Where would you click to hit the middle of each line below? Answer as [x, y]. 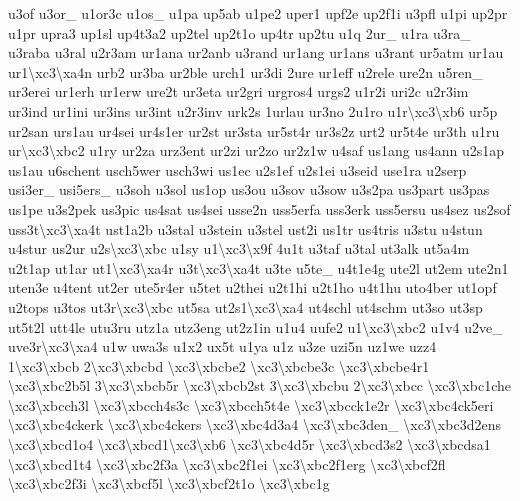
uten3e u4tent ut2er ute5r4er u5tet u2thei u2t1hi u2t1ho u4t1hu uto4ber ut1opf [252, 287]
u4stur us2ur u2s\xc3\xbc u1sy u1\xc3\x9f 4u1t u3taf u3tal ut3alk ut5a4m [239, 248]
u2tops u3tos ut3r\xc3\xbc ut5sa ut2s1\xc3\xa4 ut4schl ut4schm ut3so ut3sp [245, 306]
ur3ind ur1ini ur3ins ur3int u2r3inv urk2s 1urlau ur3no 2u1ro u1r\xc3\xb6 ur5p [253, 110]
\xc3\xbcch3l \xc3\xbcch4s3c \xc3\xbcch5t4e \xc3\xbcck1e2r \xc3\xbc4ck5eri [251, 404]
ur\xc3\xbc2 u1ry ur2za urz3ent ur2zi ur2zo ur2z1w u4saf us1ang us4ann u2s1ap [256, 150]
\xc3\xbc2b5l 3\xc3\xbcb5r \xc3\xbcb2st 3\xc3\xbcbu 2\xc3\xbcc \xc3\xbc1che [259, 385]
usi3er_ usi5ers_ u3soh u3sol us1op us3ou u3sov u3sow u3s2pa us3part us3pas [249, 189]
